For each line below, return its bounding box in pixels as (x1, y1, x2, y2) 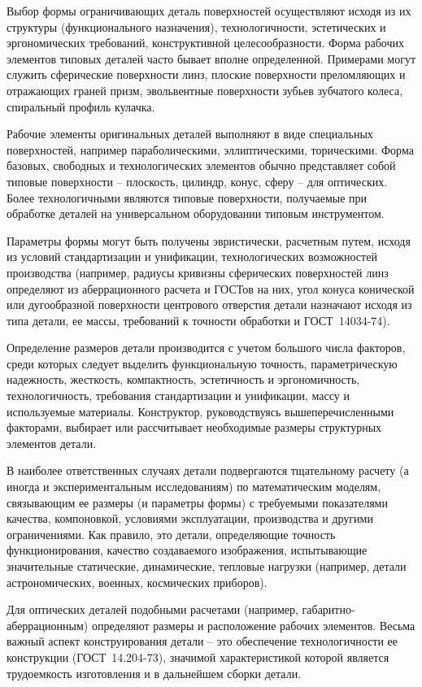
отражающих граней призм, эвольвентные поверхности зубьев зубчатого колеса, (7, 81, 403, 98)
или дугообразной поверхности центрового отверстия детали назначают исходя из (7, 296, 412, 313)
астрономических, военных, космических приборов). (7, 573, 268, 590)
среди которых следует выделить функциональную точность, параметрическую (7, 354, 398, 372)
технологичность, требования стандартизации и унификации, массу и (7, 387, 350, 404)
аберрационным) (7, 616, 89, 633)
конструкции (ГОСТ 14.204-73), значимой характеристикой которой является (7, 648, 389, 665)
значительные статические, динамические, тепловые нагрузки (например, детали (7, 558, 407, 574)
